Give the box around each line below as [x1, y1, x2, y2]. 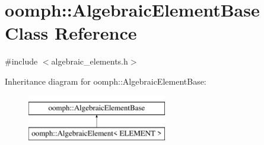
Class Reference [5, 21, 137, 45]
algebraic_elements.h [51, 55, 128, 67]
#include [5, 55, 38, 67]
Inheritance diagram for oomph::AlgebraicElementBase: [5, 75, 206, 87]
